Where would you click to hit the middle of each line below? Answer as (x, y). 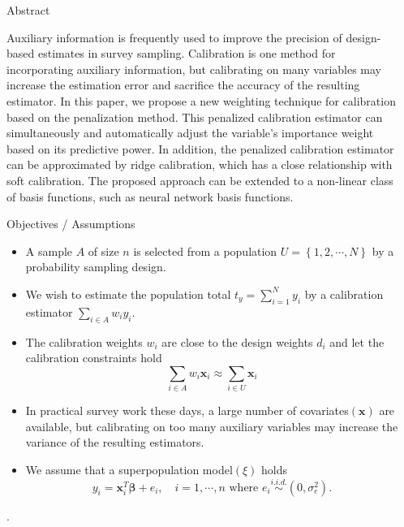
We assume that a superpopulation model (129, 469)
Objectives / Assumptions (71, 224)
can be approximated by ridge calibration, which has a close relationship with (200, 164)
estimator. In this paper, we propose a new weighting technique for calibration (201, 100)
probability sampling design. (96, 267)
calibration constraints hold (94, 358)
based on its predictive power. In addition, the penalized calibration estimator (200, 148)
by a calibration (344, 294)
